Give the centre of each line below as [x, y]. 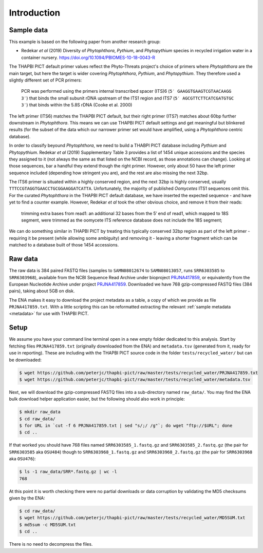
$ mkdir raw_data [40, 412]
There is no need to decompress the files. [51, 544]
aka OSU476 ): [22, 459]
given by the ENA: [27, 498]
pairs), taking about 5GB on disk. [42, 291]
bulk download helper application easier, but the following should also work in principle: [97, 399]
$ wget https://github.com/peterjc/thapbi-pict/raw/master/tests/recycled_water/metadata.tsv [135, 379]
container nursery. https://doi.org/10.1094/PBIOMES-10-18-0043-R [88, 57]
